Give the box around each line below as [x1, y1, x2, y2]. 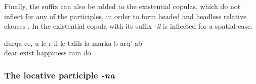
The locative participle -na [4, 68, 115, 81]
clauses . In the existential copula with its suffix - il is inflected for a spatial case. [4, 21, 253, 31]
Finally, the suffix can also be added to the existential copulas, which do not [4, 1, 241, 11]
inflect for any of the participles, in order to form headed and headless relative [4, 11, 247, 21]
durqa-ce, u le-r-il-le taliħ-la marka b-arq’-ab [4, 37, 142, 48]
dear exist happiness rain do [4, 47, 91, 58]
